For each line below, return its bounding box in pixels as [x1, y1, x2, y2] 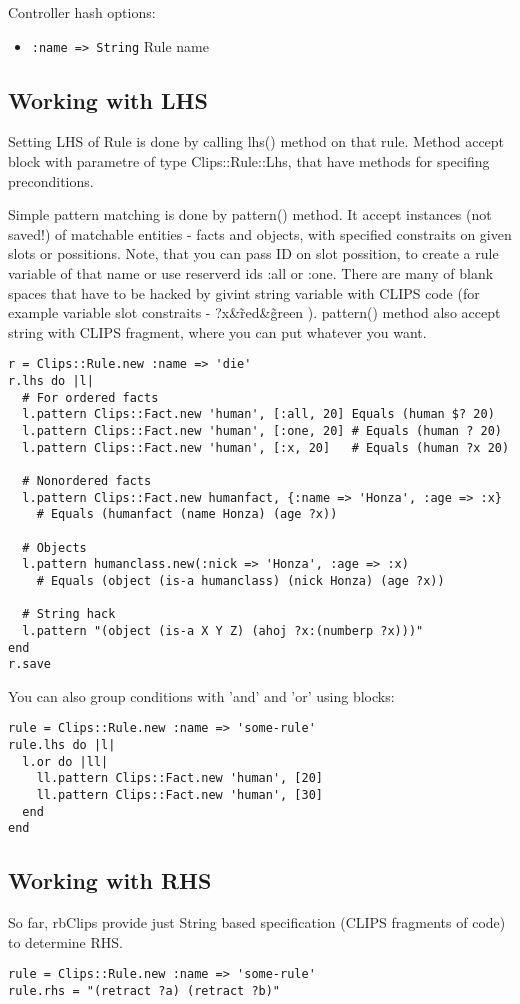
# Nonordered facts [22, 473, 152, 488]
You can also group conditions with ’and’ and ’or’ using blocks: [8, 685, 395, 706]
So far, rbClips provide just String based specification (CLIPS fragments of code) [8, 912, 506, 933]
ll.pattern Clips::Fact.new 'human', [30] [36, 788, 323, 803]
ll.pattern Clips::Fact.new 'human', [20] [36, 771, 323, 786]
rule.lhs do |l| [8, 738, 116, 753]
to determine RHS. [8, 931, 123, 952]
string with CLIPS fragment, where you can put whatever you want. [8, 321, 427, 342]
